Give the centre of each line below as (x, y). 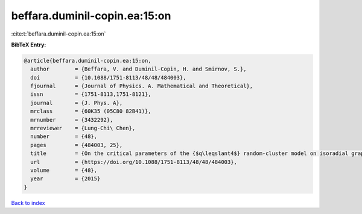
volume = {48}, (64, 170)
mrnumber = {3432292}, (72, 120)
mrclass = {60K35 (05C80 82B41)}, (91, 111)
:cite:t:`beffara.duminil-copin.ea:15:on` (59, 34)
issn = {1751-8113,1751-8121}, (91, 94)
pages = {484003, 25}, (77, 145)
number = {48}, (64, 137)
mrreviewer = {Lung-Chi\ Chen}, (83, 128)
